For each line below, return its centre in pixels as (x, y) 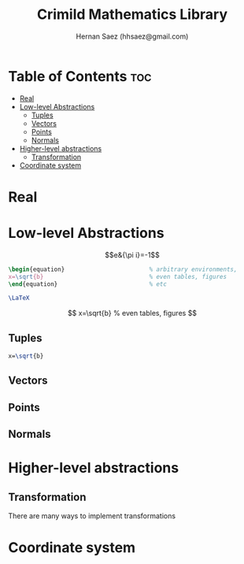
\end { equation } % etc (88, 284)
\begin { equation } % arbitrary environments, (123, 269)
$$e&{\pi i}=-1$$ (132, 254)
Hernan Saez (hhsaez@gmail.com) (132, 36)
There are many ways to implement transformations (92, 516)
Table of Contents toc (80, 76)
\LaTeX (19, 298)
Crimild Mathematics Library (132, 15)
